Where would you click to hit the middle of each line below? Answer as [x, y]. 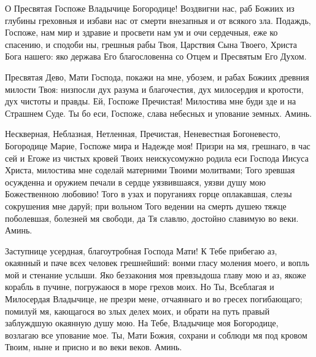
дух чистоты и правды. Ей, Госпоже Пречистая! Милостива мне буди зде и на [151, 101]
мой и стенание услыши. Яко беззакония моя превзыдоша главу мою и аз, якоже [156, 274]
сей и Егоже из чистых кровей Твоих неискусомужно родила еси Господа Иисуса [157, 158]
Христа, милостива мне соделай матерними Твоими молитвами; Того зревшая [150, 170]
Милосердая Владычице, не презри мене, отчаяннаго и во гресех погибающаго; [154, 299]
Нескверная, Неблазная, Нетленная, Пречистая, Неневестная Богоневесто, [143, 134]
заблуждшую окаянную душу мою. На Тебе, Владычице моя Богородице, [142, 323]
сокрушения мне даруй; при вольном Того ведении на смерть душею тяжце [146, 206]
